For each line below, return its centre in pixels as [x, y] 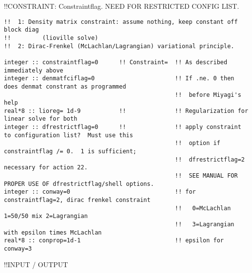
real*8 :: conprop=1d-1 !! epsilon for [114, 241]
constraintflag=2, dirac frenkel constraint [77, 200]
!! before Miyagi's [208, 95]
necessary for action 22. [46, 168]
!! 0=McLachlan [203, 208]
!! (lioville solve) [51, 38]
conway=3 [18, 248]
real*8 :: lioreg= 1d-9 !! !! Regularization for [126, 111]
